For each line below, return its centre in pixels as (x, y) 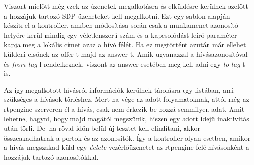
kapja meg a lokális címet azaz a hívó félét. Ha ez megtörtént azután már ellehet (125, 44)
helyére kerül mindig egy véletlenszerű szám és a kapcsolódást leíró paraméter (121, 35)
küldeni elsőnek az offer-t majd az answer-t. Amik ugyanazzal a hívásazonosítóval (126, 54)
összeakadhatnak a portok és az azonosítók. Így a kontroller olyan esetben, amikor (127, 137)
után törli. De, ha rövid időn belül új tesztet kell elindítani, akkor (102, 128)
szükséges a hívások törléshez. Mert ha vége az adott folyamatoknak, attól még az (127, 99)
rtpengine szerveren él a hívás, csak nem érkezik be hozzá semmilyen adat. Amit (124, 108)
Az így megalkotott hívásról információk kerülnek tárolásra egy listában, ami (119, 89)
